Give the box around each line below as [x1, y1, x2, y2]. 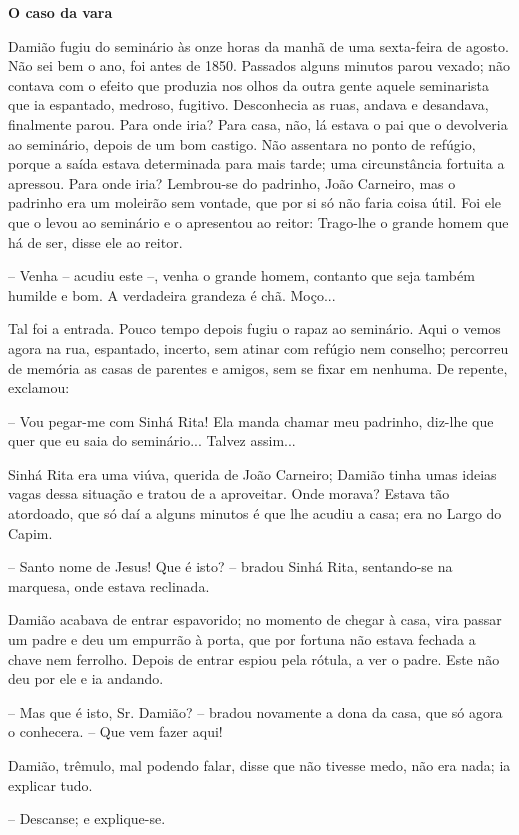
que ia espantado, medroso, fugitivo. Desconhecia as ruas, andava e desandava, [8, 94, 489, 115]
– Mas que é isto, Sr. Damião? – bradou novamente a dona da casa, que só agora [8, 701, 503, 722]
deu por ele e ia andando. [8, 668, 164, 689]
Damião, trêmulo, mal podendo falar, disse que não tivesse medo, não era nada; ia [8, 755, 511, 775]
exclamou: [8, 377, 70, 398]
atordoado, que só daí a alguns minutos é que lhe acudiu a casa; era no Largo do [8, 503, 502, 524]
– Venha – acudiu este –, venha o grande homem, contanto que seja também [8, 265, 475, 286]
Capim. [8, 522, 53, 543]
